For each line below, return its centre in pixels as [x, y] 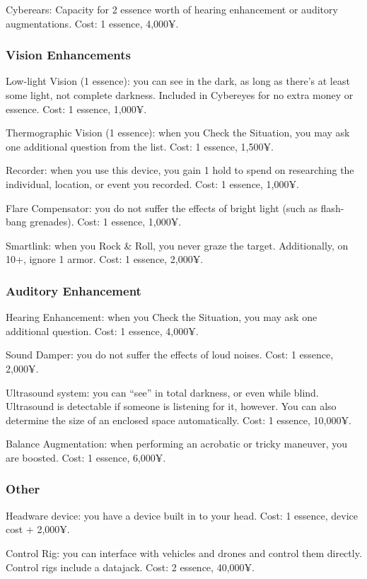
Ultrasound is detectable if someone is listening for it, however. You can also [171, 406]
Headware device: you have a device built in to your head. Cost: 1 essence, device [182, 515]
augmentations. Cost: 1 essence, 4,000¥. [92, 23]
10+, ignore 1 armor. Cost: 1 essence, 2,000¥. [105, 259]
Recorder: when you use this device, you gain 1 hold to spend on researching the [180, 170]
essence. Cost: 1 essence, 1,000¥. [76, 109]
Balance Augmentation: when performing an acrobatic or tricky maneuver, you [177, 444]
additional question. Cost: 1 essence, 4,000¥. [102, 331]
